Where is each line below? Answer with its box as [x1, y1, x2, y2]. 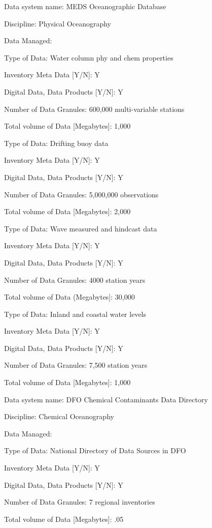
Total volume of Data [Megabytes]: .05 [4, 513, 124, 524]
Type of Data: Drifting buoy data [4, 137, 109, 148]
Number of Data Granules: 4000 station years [4, 274, 146, 285]
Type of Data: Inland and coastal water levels [4, 308, 146, 319]
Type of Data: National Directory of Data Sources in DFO [4, 445, 186, 456]
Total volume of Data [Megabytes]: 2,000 [4, 206, 131, 217]
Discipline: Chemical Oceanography [4, 411, 114, 422]
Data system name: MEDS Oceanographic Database [4, 1, 166, 11]
